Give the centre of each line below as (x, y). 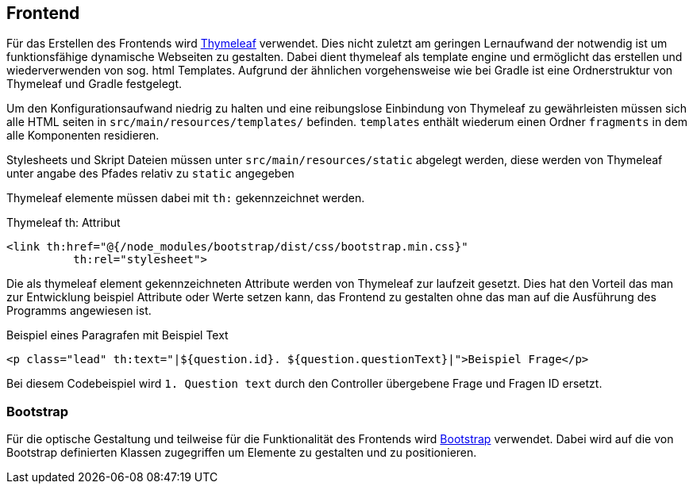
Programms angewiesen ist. (79, 311)
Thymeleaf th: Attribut (64, 223)
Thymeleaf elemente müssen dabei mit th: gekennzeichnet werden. (186, 198)
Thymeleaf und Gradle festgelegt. (94, 84)
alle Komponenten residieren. (83, 136)
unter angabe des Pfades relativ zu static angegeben (150, 174)
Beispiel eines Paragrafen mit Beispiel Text (117, 335)
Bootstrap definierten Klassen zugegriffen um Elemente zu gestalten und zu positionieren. (242, 453)
